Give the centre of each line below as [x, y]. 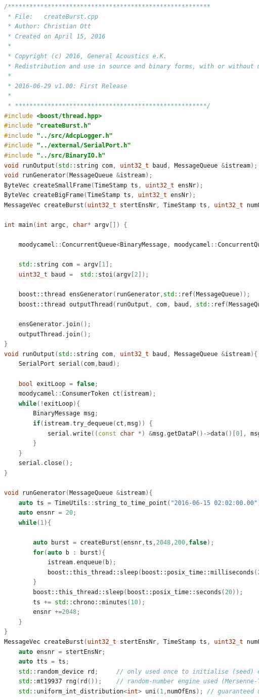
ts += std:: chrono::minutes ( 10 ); [89, 602]
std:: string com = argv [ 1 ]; [65, 265]
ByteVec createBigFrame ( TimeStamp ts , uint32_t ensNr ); [100, 195]
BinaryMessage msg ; [66, 414]
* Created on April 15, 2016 [57, 36]
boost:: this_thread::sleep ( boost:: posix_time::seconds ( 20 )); [138, 592]
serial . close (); [46, 463]
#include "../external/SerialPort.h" [68, 146]
